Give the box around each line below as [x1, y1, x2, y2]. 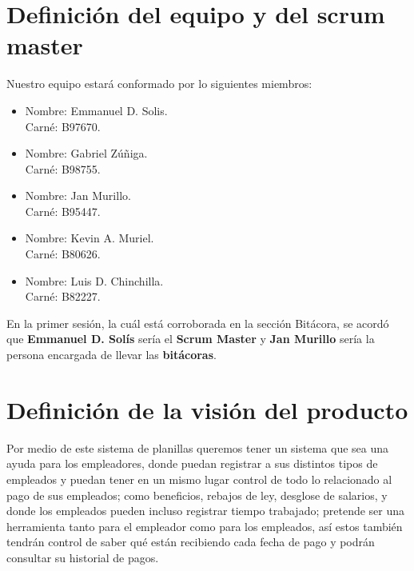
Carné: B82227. [25, 288, 101, 305]
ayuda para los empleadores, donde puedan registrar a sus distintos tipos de [6, 455, 378, 472]
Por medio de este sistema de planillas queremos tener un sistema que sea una [6, 439, 389, 456]
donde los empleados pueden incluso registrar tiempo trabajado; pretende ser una [6, 502, 405, 519]
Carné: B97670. [25, 118, 101, 134]
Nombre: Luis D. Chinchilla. [25, 272, 164, 289]
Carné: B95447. [25, 202, 101, 219]
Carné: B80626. [25, 246, 101, 262]
